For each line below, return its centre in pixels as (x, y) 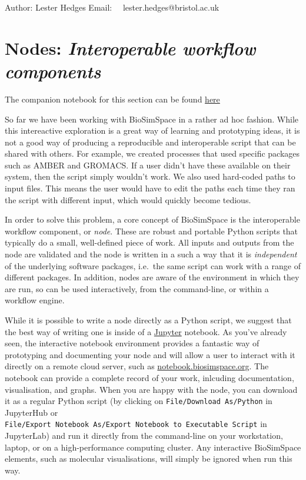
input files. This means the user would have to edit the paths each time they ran (150, 188)
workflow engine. (35, 300)
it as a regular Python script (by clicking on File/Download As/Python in (139, 401)
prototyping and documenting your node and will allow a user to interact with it (150, 354)
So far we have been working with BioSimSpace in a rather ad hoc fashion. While (152, 119)
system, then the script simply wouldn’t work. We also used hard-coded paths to (150, 176)
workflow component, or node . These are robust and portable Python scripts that (152, 231)
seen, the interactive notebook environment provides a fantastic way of (132, 343)
